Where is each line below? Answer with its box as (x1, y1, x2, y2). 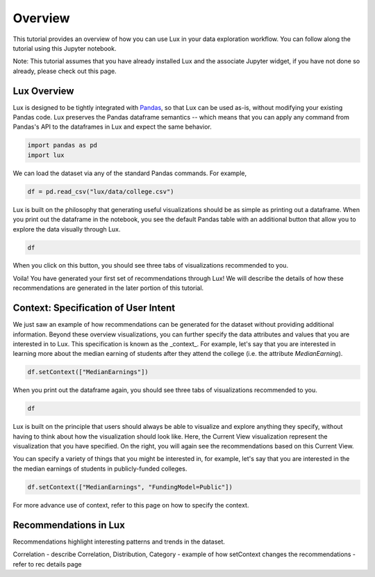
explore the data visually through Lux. (12, 225, 121, 233)
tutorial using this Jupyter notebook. (12, 44, 117, 52)
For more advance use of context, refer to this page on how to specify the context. (12, 501, 249, 509)
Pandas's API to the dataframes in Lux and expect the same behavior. (12, 122, 212, 131)
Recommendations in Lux (12, 519, 125, 531)
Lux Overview (12, 85, 74, 97)
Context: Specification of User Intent (12, 302, 176, 314)
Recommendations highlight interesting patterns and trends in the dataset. (12, 537, 226, 546)
